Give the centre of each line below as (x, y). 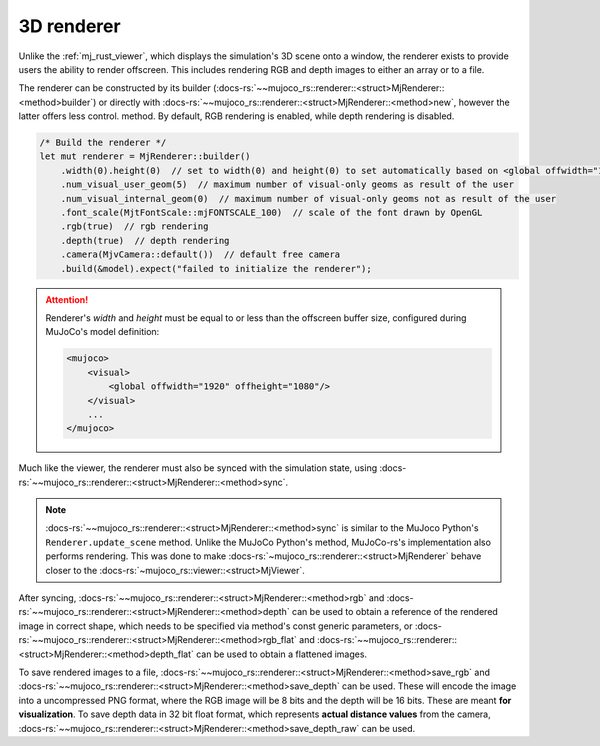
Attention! (67, 299)
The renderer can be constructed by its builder (115, 88)
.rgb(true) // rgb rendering (134, 226)
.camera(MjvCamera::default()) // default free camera (200, 254)
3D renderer (69, 26)
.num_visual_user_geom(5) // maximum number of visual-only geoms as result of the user (287, 184)
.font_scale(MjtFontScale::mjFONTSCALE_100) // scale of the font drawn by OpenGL (271, 213)
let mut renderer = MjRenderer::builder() (145, 156)
